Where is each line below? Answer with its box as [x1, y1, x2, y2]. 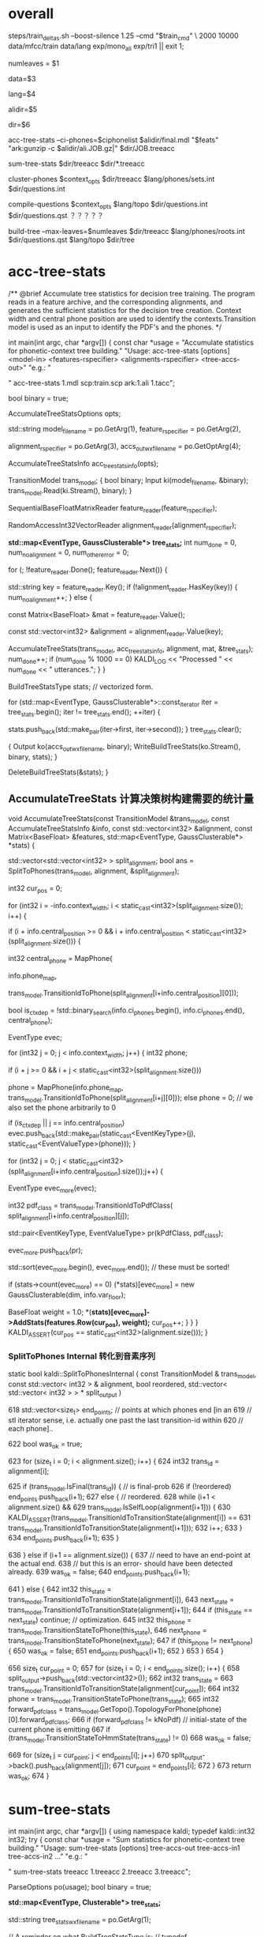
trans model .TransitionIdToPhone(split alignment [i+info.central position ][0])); [8, 988, 239, 1000]
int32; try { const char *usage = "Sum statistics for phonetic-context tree [8, 1835, 246, 1845]
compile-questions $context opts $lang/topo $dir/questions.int [8, 199, 208, 211]
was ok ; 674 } [8, 1771, 50, 1782]
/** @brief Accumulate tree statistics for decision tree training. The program [8, 289, 255, 299]
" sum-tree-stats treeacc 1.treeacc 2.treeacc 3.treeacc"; [8, 1867, 191, 1877]
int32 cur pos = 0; [8, 884, 63, 895]
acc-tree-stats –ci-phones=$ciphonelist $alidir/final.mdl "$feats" [8, 135, 219, 145]
